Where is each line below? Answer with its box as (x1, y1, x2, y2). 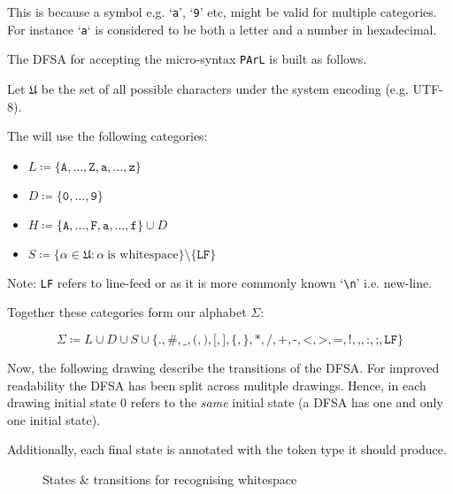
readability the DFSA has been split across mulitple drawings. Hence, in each (7, 375, 426, 394)
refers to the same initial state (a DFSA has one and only (130, 393, 443, 412)
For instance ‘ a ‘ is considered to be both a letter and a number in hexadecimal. (7, 19, 437, 38)
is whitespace (107, 248, 179, 261)
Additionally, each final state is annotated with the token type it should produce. (7, 440, 447, 459)
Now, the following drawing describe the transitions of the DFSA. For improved (7, 359, 440, 376)
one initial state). (7, 410, 101, 428)
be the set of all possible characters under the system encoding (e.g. (41, 79, 409, 97)
